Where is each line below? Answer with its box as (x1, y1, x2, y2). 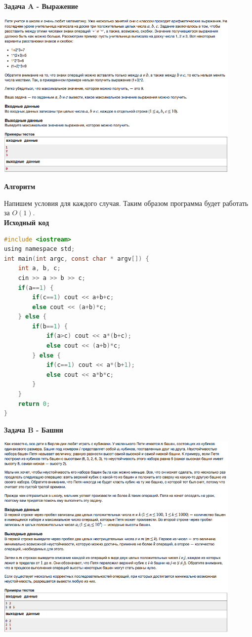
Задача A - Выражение (4, 1, 79, 11)
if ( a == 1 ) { (18, 284, 54, 291)
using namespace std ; (4, 245, 75, 253)
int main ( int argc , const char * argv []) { (4, 255, 149, 262)
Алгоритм (4, 181, 36, 192)
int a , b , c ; (18, 265, 61, 272)
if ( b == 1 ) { (32, 322, 68, 330)
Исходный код (4, 217, 49, 227)
